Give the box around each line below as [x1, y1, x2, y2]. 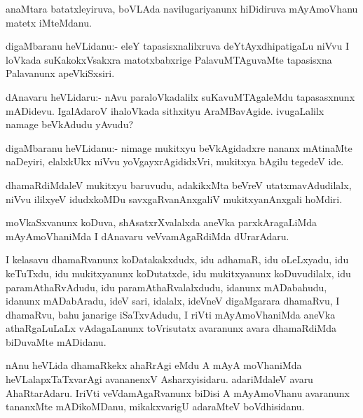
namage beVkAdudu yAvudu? [6, 117, 134, 132]
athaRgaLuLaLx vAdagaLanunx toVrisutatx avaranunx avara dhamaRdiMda [6, 321, 336, 335]
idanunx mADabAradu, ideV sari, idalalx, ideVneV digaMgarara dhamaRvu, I [6, 293, 340, 308]
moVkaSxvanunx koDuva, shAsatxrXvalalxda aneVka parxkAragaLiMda [6, 215, 317, 230]
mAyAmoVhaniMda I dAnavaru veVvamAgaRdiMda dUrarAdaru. [6, 228, 289, 243]
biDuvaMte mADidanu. [6, 334, 107, 349]
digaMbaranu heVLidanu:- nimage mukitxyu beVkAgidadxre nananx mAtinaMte [6, 140, 352, 155]
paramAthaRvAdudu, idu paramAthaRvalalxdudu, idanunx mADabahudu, [6, 279, 327, 294]
